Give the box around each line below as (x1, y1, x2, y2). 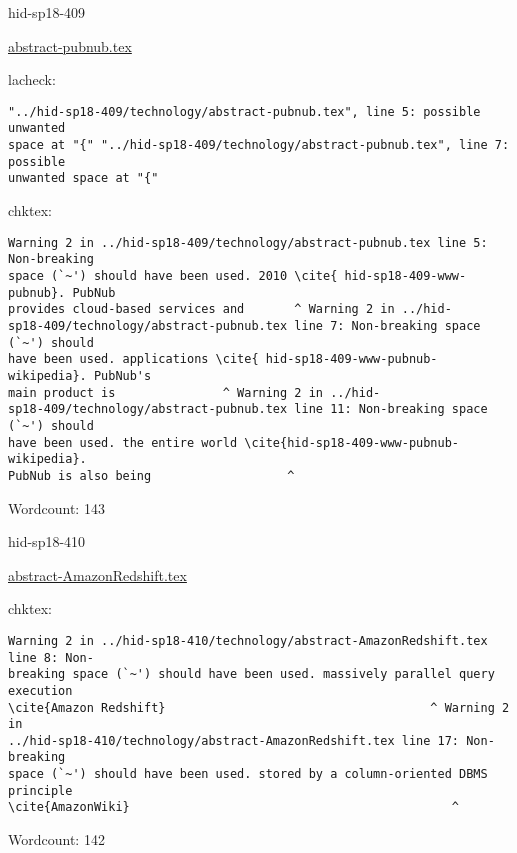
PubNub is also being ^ (8, 468, 295, 483)
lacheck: (8, 69, 56, 90)
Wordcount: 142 (8, 829, 105, 850)
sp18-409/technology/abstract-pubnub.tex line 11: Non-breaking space (8, 402, 488, 417)
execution (8, 683, 73, 698)
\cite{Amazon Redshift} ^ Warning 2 (8, 700, 510, 715)
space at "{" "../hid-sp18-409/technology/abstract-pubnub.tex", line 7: (8, 138, 510, 153)
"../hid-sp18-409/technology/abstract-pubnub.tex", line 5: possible (8, 104, 481, 119)
